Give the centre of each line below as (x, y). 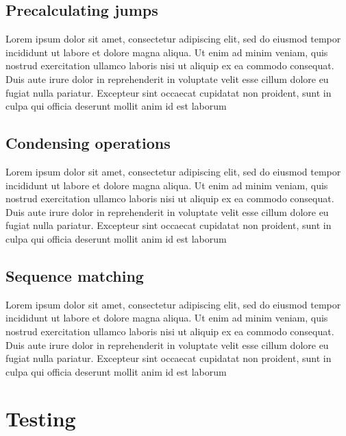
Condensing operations (88, 143)
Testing (41, 419)
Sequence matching (75, 275)
